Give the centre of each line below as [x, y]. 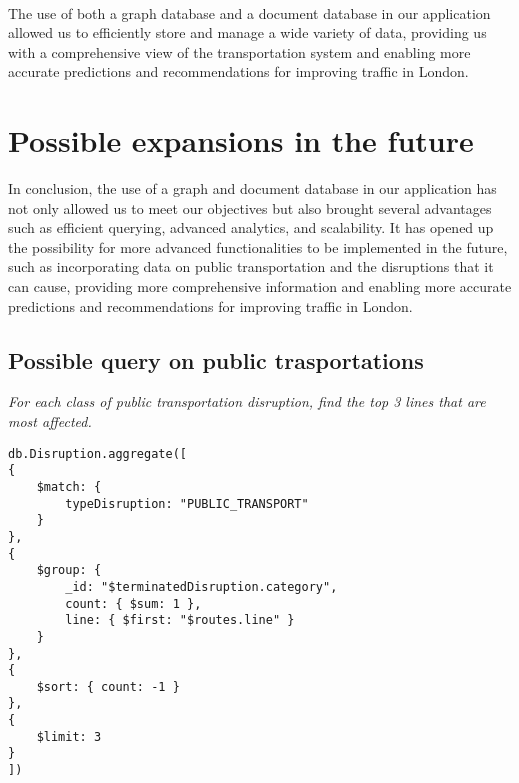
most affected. [50, 421]
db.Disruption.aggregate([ [97, 453]
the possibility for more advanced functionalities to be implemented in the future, [258, 246]
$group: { [69, 570]
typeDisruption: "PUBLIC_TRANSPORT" [187, 503]
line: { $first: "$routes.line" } [180, 620]
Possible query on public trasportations [216, 359]
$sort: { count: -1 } [108, 686]
